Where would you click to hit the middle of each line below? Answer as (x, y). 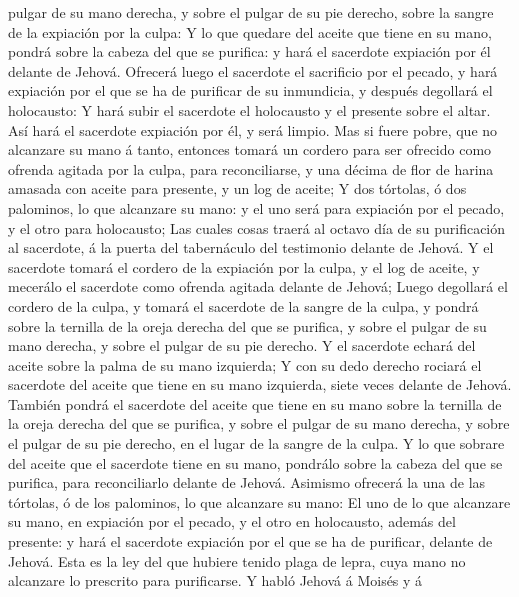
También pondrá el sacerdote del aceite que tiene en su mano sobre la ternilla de (255, 403)
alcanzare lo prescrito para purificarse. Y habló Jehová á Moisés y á (215, 580)
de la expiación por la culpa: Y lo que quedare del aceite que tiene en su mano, (250, 31)
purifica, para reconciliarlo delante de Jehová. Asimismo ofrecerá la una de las (247, 482)
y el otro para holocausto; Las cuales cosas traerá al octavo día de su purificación (257, 227)
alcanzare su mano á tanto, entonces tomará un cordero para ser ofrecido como (250, 149)
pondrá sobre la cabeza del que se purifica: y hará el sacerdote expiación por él (249, 51)
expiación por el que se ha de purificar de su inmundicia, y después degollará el (250, 90)
